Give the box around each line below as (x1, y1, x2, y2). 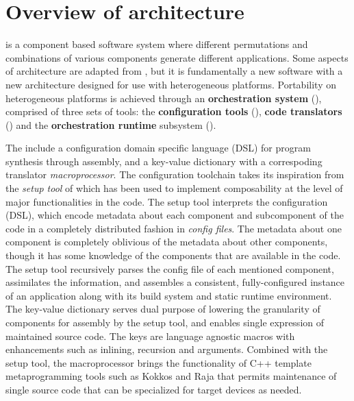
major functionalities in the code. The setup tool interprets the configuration (5, 194, 328, 208)
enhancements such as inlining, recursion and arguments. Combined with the (5, 342, 328, 356)
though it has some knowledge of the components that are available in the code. (5, 248, 341, 263)
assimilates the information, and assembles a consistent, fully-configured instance (5, 275, 345, 289)
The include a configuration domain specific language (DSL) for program (5, 141, 311, 155)
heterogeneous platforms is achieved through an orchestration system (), (5, 90, 322, 105)
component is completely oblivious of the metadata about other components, (5, 234, 328, 249)
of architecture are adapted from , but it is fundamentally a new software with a (5, 64, 343, 78)
